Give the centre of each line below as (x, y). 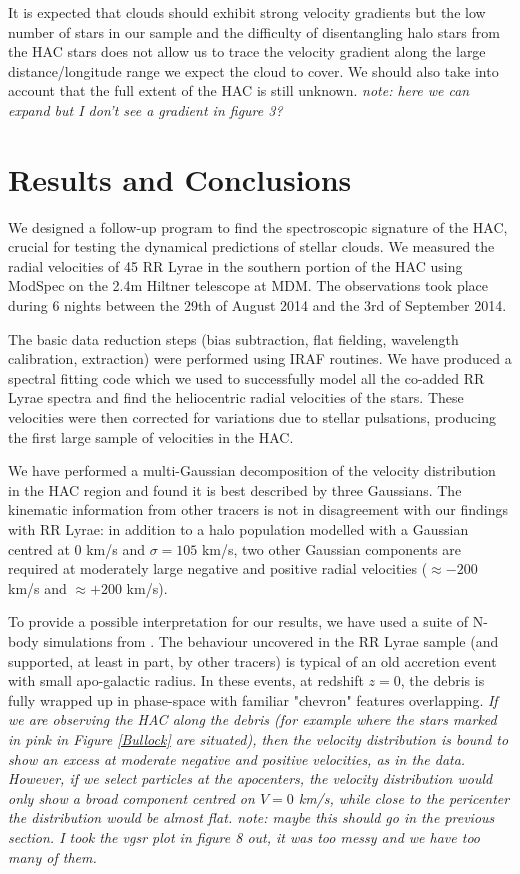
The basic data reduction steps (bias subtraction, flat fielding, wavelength (233, 338)
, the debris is (442, 680)
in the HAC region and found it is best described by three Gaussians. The (235, 489)
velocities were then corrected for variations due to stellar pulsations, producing (252, 417)
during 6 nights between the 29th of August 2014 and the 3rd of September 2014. (257, 305)
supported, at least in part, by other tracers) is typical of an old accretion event (252, 660)
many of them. (52, 856)
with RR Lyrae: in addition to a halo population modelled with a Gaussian (238, 529)
